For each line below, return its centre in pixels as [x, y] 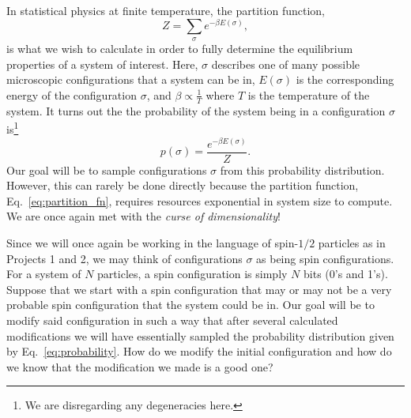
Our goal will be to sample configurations [107, 169]
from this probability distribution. [302, 169]
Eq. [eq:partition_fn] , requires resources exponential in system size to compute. [200, 200]
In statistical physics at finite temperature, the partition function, [166, 10]
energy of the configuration [72, 94]
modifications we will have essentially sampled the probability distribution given [200, 335]
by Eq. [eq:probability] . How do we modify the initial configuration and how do [199, 351]
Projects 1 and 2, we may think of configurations [124, 258]
